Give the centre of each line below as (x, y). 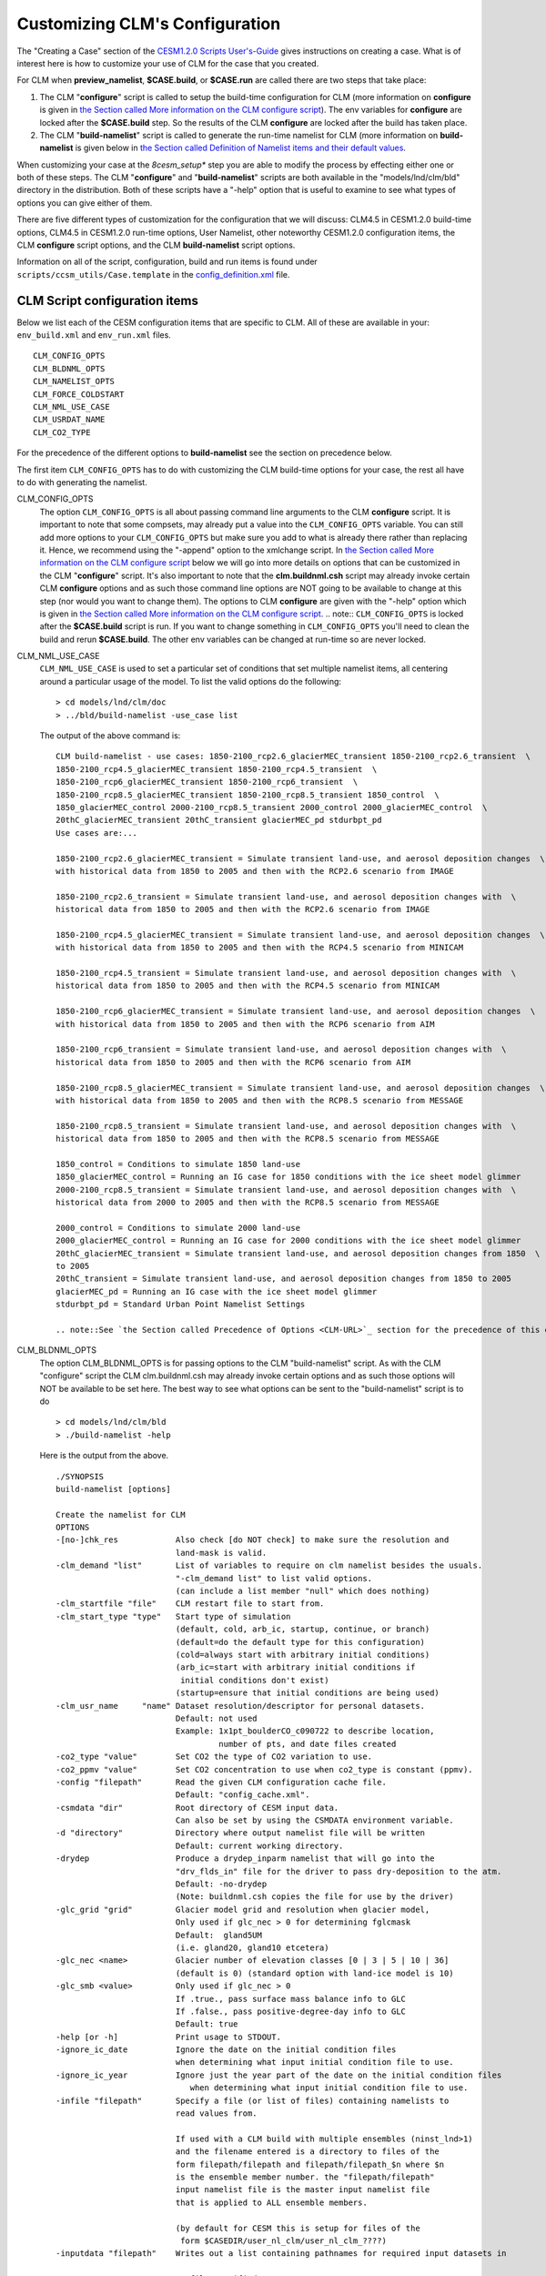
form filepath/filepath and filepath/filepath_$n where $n (310, 2164)
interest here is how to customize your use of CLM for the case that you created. (168, 63)
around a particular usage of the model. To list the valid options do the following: (190, 681)
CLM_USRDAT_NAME (69, 420)
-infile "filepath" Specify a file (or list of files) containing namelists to (253, 2100)
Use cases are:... (97, 833)
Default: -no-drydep (221, 1884)
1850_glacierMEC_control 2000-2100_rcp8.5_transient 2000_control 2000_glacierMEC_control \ (272, 807)
